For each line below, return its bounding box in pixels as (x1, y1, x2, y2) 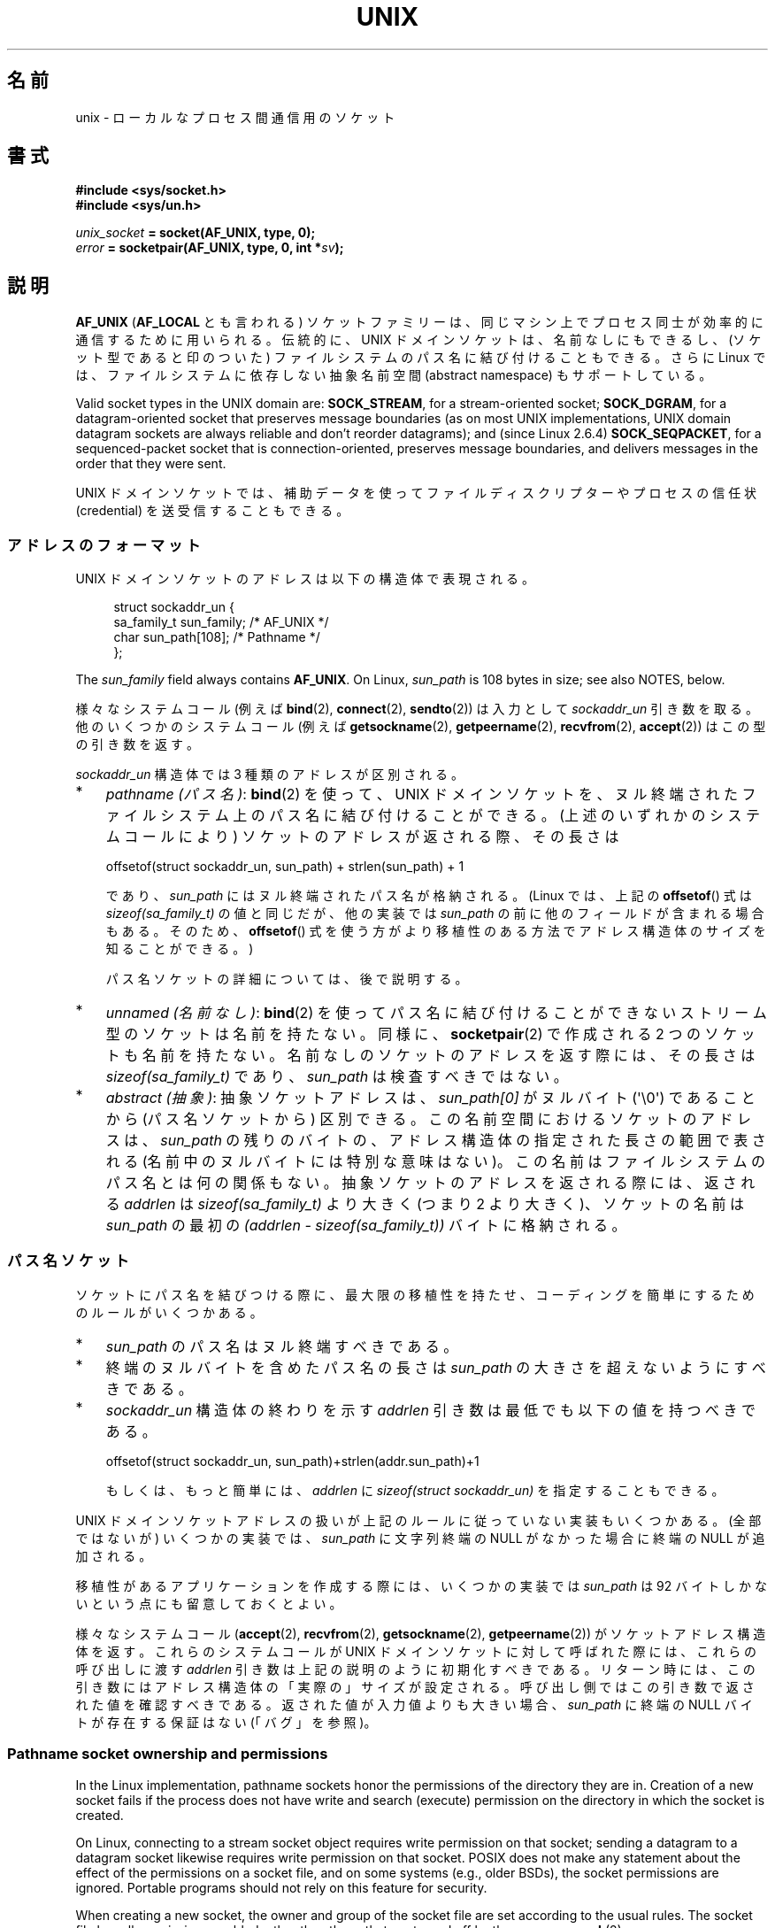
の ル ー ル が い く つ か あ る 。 (75, 1304, 263, 1320)
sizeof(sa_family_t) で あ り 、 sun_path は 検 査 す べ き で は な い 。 (105, 1068, 568, 1086)
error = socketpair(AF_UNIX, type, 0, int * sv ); (75, 240, 344, 256)
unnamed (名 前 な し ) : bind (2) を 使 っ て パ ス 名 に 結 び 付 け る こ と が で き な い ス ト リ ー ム (105, 1004, 767, 1022)
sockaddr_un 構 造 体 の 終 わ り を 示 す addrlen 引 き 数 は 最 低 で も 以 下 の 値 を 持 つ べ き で (105, 1400, 756, 1419)
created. (75, 1807, 124, 1823)
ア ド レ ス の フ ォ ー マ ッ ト (7, 536, 201, 554)
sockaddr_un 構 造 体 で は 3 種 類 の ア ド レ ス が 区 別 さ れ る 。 (75, 767, 464, 783)
